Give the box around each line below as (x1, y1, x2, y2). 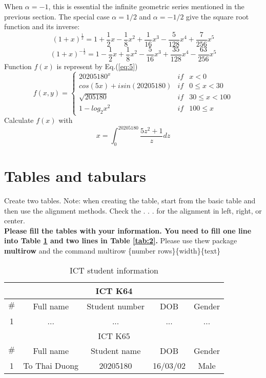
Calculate (4, 115, 34, 125)
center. (4, 215, 25, 226)
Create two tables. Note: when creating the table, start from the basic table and (4, 195, 256, 206)
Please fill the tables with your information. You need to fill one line (4, 225, 252, 236)
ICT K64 (95, 284, 133, 297)
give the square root (186, 11, 249, 22)
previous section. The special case (4, 11, 110, 22)
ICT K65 (98, 329, 130, 342)
